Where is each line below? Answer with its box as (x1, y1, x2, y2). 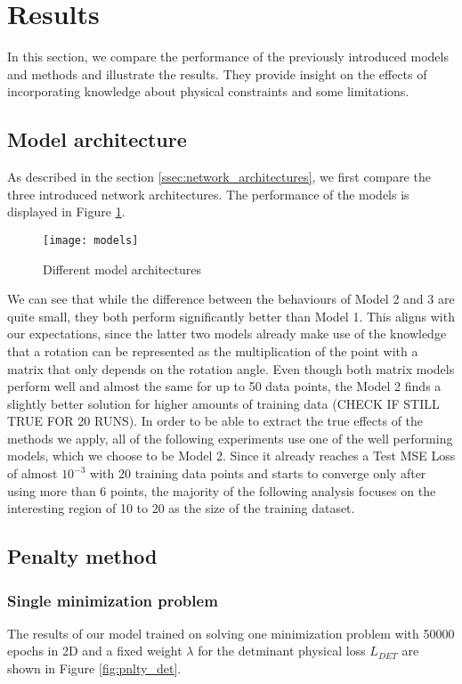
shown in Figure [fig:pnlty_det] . (7, 659, 182, 678)
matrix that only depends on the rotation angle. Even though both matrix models (7, 359, 455, 378)
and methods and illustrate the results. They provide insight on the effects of (7, 64, 427, 83)
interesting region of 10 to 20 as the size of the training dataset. (7, 499, 355, 517)
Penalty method (7, 542, 158, 570)
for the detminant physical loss (198, 641, 366, 660)
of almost (7, 464, 58, 483)
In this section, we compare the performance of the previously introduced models (7, 47, 449, 66)
